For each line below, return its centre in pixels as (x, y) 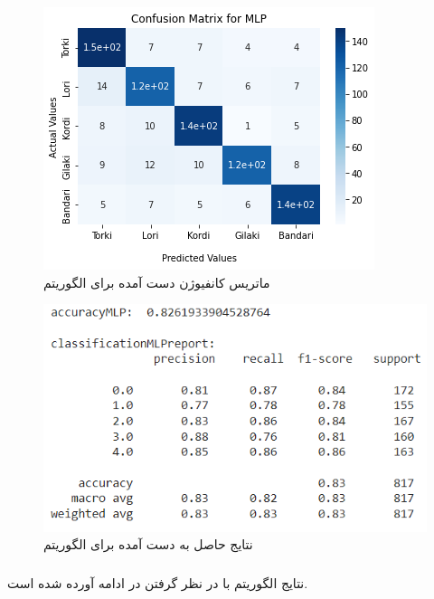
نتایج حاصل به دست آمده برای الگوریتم (148, 544)
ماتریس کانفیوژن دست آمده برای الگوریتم (157, 282)
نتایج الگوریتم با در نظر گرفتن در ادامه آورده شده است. (158, 582)
